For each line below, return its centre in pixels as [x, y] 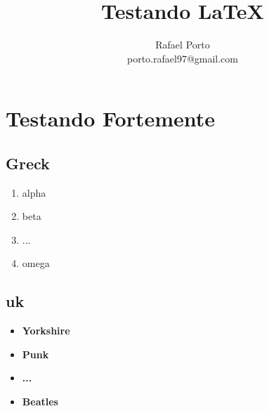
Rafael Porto [183, 45]
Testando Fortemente [111, 118]
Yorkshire [46, 331]
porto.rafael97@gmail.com [183, 58]
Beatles [40, 402]
